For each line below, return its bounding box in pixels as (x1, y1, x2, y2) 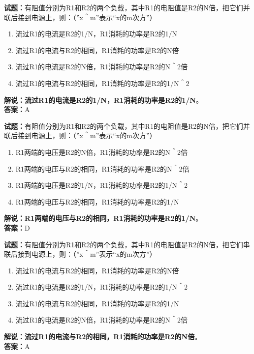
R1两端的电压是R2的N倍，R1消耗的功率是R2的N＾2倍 (15, 147, 188, 157)
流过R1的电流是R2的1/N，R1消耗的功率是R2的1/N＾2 (15, 282, 188, 292)
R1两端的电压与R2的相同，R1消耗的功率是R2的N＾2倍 (15, 163, 190, 174)
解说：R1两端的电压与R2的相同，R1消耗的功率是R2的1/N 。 (4, 213, 203, 223)
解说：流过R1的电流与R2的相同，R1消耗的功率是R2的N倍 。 (4, 331, 202, 342)
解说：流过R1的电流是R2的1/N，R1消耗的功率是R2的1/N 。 (4, 94, 203, 105)
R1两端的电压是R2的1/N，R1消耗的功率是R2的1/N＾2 (15, 180, 188, 190)
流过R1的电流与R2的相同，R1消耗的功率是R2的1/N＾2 (15, 78, 190, 88)
